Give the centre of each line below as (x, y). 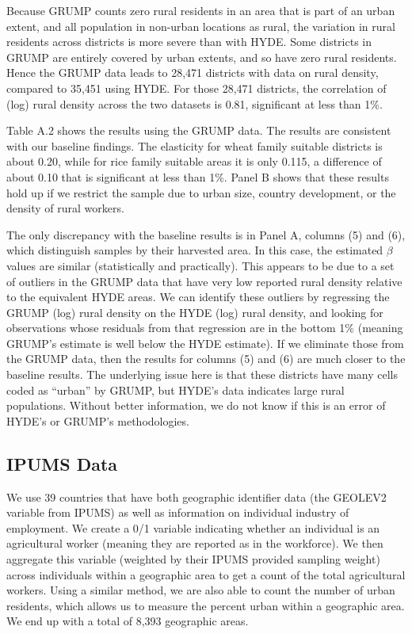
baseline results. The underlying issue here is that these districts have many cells (202, 374)
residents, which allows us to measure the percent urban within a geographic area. (206, 605)
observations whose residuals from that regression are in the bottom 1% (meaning (205, 328)
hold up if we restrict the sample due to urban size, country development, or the (201, 192)
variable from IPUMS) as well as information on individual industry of (178, 512)
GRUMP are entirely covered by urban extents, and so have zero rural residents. (202, 57)
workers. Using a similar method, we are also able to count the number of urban (201, 590)
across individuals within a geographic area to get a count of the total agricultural (206, 574)
